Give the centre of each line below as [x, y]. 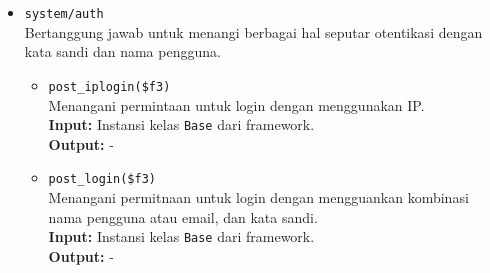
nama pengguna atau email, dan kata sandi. [183, 216]
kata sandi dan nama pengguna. [122, 51]
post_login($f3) [102, 179]
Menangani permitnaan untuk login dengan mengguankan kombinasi [258, 197]
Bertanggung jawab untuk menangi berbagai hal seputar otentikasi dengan [253, 31]
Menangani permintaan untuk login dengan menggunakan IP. [236, 104]
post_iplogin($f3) [109, 86]
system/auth [64, 14]
